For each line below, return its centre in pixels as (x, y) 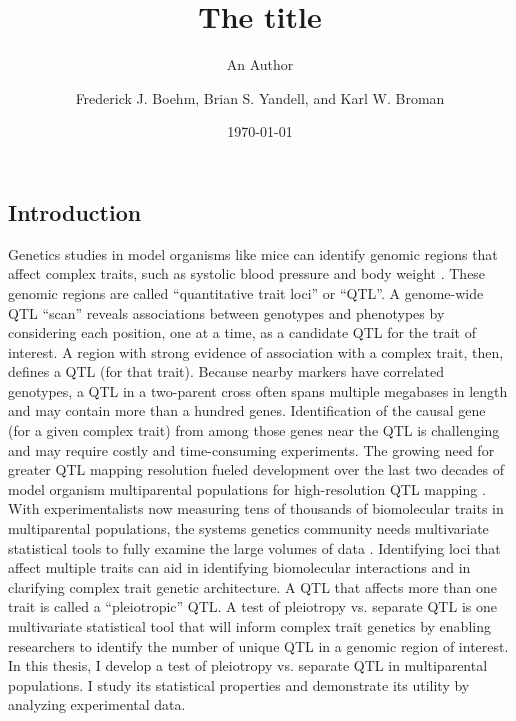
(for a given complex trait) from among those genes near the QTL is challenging (254, 430)
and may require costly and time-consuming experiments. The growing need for (251, 449)
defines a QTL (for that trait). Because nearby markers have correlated (226, 371)
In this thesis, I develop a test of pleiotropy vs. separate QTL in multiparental (248, 665)
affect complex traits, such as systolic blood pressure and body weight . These (247, 273)
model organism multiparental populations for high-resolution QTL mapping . (247, 488)
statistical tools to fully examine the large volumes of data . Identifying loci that (254, 547)
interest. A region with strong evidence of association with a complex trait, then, (256, 351)
